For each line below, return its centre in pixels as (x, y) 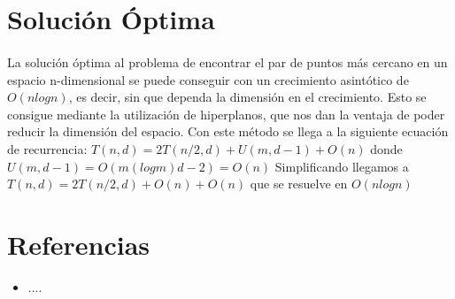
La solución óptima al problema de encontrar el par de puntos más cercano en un (227, 61)
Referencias (79, 244)
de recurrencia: (47, 148)
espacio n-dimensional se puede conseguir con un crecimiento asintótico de (208, 79)
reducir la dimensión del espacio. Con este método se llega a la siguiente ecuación (228, 131)
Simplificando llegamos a (342, 166)
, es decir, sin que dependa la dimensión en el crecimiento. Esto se (247, 97)
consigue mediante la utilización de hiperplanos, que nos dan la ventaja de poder (226, 114)
